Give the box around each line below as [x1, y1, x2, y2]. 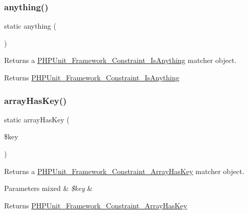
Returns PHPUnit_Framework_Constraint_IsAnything [4, 72, 179, 82]
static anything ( [4, 20, 56, 31]
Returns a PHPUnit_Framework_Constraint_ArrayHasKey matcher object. [4, 165, 244, 176]
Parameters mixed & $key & [4, 183, 93, 194]
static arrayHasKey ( [4, 114, 70, 124]
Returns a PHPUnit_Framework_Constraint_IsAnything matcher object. [4, 55, 237, 66]
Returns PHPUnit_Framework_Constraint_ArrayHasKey [4, 200, 187, 210]
